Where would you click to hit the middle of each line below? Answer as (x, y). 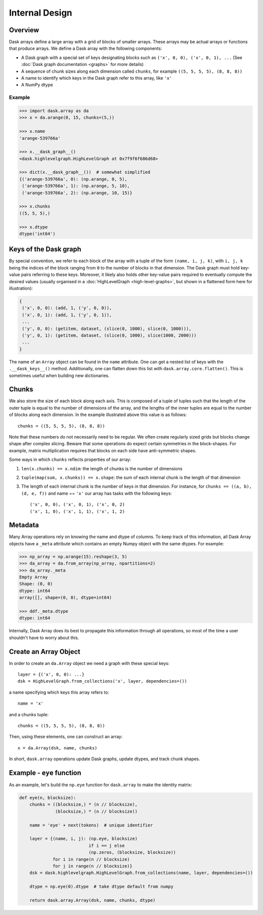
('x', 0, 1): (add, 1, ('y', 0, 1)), (67, 315)
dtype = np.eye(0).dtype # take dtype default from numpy (102, 887)
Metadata (24, 525)
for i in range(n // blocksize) (91, 859)
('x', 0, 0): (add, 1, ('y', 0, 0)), (67, 308)
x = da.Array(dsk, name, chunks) (57, 748)
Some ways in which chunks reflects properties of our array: (70, 459)
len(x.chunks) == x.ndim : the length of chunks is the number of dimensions (102, 468)
